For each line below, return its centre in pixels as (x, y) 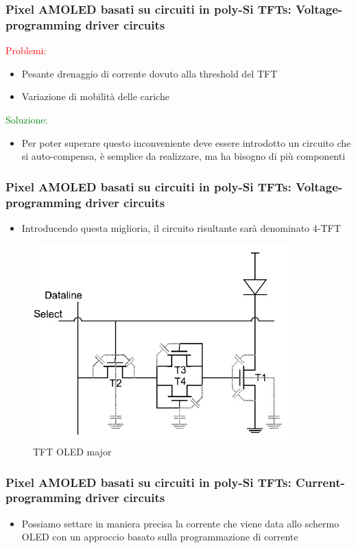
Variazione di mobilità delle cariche (95, 96)
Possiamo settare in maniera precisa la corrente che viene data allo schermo (180, 523)
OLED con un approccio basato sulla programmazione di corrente (160, 537)
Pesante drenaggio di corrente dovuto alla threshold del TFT (150, 73)
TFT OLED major (72, 452)
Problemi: (26, 50)
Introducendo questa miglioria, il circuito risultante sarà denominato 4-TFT (181, 227)
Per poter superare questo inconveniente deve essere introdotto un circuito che (186, 142)
